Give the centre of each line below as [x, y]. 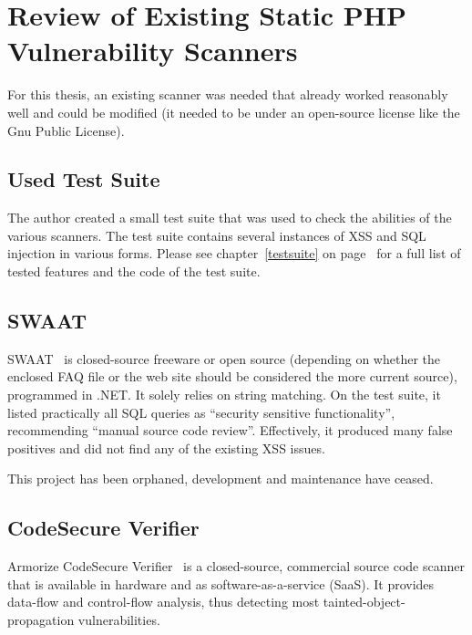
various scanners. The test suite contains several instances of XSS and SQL [217, 235]
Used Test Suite [84, 179]
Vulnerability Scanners [153, 51]
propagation [41, 620]
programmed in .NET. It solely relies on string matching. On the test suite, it [224, 395]
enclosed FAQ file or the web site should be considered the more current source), [232, 376]
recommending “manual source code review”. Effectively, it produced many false [230, 430]
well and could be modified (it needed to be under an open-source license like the [234, 112]
